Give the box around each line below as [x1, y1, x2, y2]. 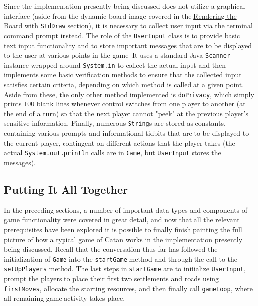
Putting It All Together [4, 181, 128, 197]
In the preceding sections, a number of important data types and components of [4, 204, 248, 215]
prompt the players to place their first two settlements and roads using [4, 273, 219, 284]
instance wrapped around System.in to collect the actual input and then [4, 59, 226, 70]
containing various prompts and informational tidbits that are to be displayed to [4, 128, 249, 138]
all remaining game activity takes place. [4, 293, 125, 303]
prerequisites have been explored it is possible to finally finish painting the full [4, 224, 242, 234]
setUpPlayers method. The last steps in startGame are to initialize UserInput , [4, 263, 246, 274]
